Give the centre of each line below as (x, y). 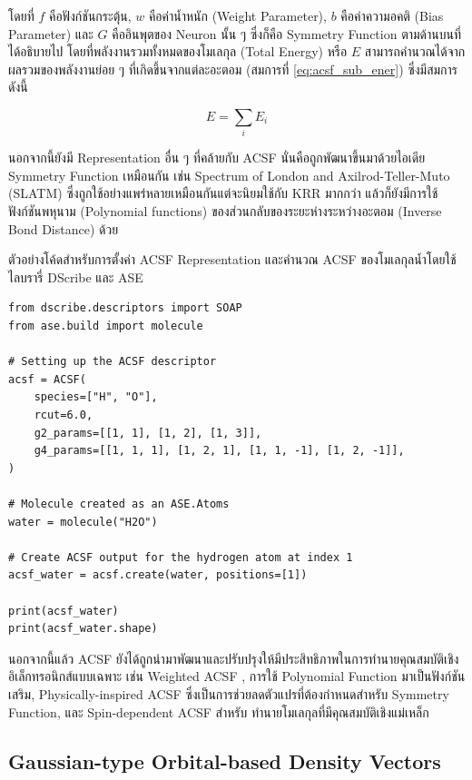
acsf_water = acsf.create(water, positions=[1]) (158, 575)
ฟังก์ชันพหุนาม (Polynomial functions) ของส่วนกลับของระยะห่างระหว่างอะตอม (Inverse (225, 211)
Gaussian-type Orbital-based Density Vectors (225, 760)
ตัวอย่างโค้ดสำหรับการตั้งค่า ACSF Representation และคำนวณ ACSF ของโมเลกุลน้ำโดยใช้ (232, 259)
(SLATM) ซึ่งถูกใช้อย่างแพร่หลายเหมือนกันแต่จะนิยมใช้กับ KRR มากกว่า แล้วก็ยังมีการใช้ (223, 193)
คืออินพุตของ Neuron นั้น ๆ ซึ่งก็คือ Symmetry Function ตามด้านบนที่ (287, 33)
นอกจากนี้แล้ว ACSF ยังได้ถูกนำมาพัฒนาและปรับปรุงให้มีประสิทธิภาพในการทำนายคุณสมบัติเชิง (234, 658)
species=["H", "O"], (96, 397)
